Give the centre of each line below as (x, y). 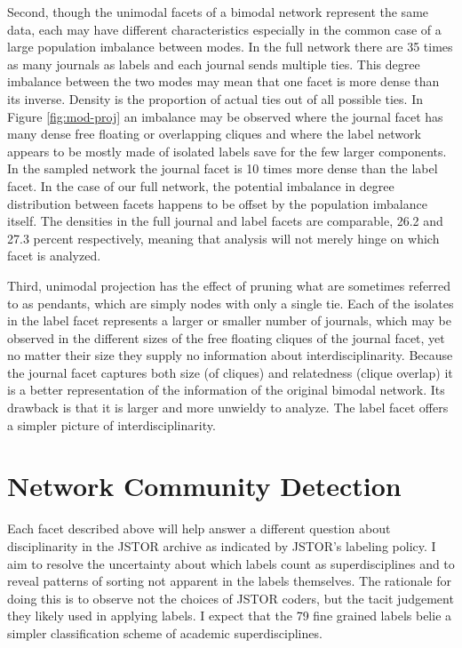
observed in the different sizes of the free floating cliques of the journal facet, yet (226, 337)
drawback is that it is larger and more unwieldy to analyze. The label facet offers (228, 408)
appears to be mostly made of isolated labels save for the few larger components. (227, 151)
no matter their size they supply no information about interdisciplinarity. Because (230, 355)
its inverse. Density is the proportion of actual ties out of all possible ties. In (215, 98)
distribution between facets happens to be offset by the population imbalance (217, 203)
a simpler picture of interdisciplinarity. (112, 424)
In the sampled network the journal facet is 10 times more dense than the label (223, 168)
